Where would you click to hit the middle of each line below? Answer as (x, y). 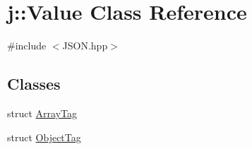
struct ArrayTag (42, 113)
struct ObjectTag (44, 137)
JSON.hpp (85, 46)
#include (27, 46)
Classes (34, 84)
